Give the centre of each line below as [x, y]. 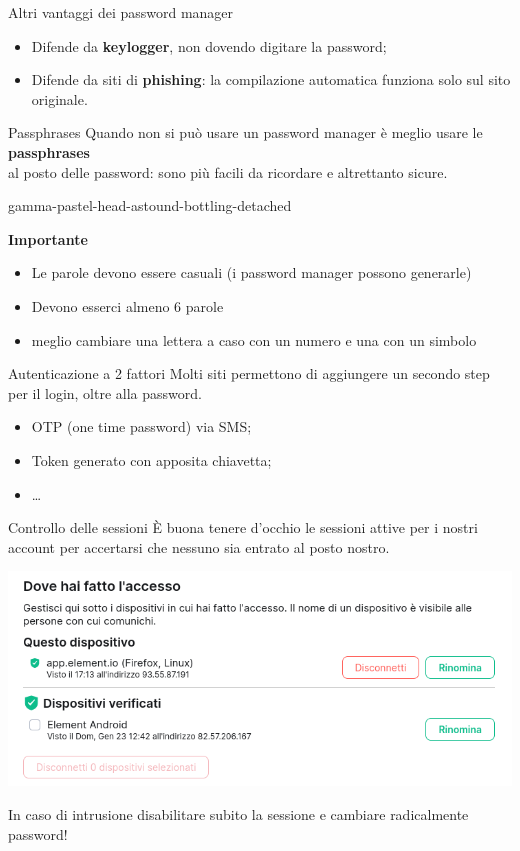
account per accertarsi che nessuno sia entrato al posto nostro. [199, 546]
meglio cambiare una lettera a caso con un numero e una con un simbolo [254, 339]
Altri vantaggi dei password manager [121, 12]
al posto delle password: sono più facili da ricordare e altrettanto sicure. [228, 171]
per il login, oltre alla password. [105, 392]
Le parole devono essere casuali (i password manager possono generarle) [251, 272]
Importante [48, 238]
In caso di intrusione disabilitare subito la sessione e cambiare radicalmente [238, 814]
